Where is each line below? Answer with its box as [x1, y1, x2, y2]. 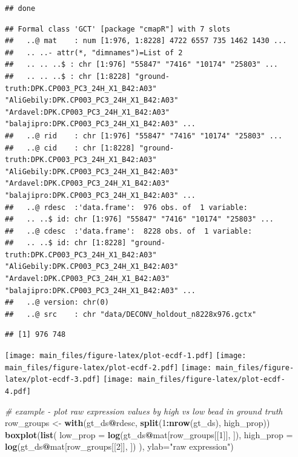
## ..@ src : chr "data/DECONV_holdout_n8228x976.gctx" [5, 310, 257, 319]
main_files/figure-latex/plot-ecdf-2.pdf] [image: [5, 363, 212, 372]
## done [5, 4, 36, 13]
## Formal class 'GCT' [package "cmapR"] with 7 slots [5, 24, 231, 33]
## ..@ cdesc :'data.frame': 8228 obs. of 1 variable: [5, 226, 253, 235]
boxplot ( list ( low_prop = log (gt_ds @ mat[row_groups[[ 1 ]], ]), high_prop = [5, 428, 293, 441]
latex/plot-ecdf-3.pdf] [5, 375, 101, 384]
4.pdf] [5, 387, 31, 396]
